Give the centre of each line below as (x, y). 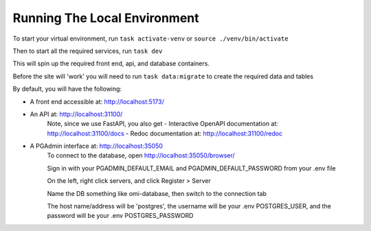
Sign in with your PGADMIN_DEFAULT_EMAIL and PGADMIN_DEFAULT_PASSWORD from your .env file (191, 168)
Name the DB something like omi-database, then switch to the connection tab (157, 193)
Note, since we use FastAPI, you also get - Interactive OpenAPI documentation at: (162, 124)
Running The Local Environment (106, 18)
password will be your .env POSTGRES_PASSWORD (120, 216)
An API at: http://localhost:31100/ (76, 114)
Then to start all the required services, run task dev (88, 51)
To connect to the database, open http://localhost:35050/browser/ (141, 155)
